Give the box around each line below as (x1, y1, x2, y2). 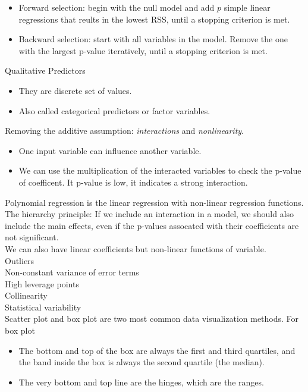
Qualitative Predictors (5, 64, 86, 77)
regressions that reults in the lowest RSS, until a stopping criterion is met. (18, 12, 290, 25)
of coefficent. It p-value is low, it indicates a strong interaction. (18, 175, 248, 188)
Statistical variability (5, 300, 81, 313)
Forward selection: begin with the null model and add (18, 1, 215, 13)
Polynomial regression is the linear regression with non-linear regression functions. (5, 196, 304, 208)
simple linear (224, 1, 271, 13)
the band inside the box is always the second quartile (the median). (18, 356, 265, 368)
